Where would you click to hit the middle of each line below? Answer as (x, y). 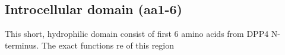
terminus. (22, 45)
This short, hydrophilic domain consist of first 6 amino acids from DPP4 (137, 34)
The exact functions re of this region (108, 45)
